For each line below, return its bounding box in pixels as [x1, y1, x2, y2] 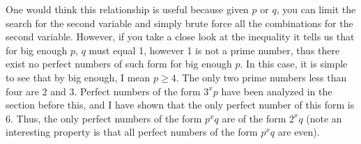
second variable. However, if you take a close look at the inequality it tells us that [6, 29, 355, 44]
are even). [277, 125, 320, 139]
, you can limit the [276, 2, 356, 16]
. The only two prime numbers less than [176, 70, 347, 84]
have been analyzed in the [221, 83, 332, 98]
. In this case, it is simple [240, 56, 348, 71]
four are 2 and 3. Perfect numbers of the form [6, 83, 201, 98]
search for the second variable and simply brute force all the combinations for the [6, 15, 353, 30]
